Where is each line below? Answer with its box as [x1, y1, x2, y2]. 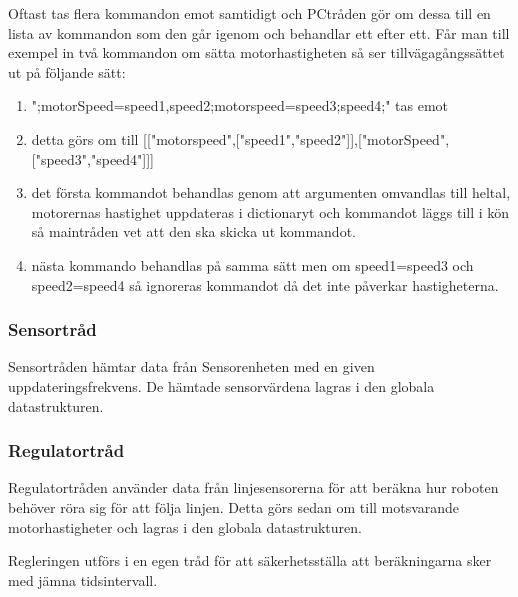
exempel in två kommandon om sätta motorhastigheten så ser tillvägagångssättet [8, 42, 505, 63]
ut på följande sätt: [8, 61, 126, 82]
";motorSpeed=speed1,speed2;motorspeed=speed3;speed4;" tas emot [31, 95, 449, 116]
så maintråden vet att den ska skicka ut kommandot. [31, 221, 356, 242]
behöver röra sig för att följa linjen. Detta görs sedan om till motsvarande [8, 496, 460, 517]
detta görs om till [31, 128, 139, 149]
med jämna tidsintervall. [8, 569, 158, 590]
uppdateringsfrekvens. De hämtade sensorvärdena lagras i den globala [8, 375, 435, 396]
